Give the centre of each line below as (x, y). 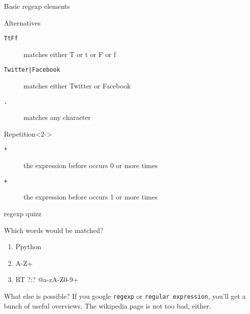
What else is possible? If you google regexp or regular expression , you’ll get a (125, 296)
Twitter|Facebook (32, 70)
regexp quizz (23, 214)
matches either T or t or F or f (70, 54)
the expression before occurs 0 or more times (91, 165)
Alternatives (22, 22)
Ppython (28, 246)
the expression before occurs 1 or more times (91, 197)
